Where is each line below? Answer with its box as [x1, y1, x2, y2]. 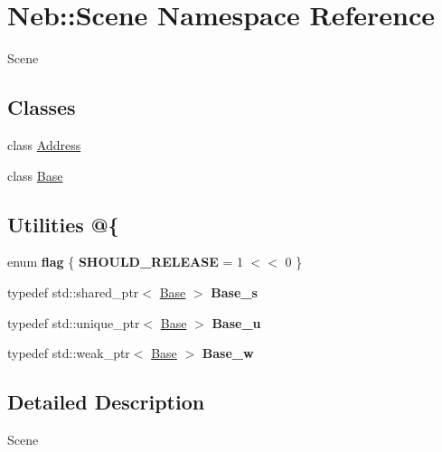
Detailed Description [7, 388, 205, 416]
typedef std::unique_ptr [7, 313, 140, 332]
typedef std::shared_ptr [7, 282, 139, 301]
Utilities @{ [7, 210, 119, 238]
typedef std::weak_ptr [7, 344, 130, 363]
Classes [7, 93, 76, 121]
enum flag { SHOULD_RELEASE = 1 [7, 252, 243, 271]
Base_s [211, 282, 258, 301]
